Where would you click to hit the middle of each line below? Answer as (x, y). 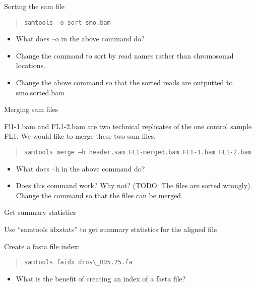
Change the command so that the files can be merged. (99, 195)
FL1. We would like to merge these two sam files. (80, 136)
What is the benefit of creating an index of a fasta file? (101, 278)
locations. (30, 65)
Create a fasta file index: (42, 246)
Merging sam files (31, 109)
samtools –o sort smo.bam (67, 22)
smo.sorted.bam (40, 92)
